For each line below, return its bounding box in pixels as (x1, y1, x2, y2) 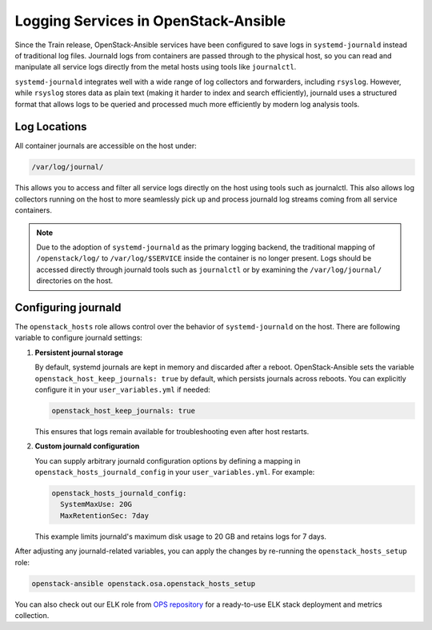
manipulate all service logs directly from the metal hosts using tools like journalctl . (14, 62, 297, 72)
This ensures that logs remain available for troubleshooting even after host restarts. (34, 426, 310, 436)
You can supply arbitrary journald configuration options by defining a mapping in (34, 456, 301, 465)
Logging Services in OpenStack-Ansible (14, 12, 286, 30)
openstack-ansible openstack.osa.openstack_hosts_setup (31, 579, 256, 588)
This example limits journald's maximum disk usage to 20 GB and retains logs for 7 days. (34, 532, 327, 541)
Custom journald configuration (34, 441, 140, 451)
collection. (14, 611, 50, 620)
